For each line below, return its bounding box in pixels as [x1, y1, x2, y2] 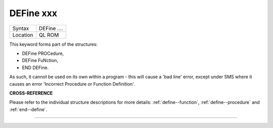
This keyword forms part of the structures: [9, 41, 98, 47]
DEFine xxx [9, 8, 58, 19]
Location [12, 31, 33, 38]
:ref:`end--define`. [9, 106, 48, 112]
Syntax [12, 25, 29, 32]
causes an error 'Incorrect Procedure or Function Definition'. [9, 81, 135, 87]
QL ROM [38, 31, 59, 38]
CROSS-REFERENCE [9, 90, 53, 96]
